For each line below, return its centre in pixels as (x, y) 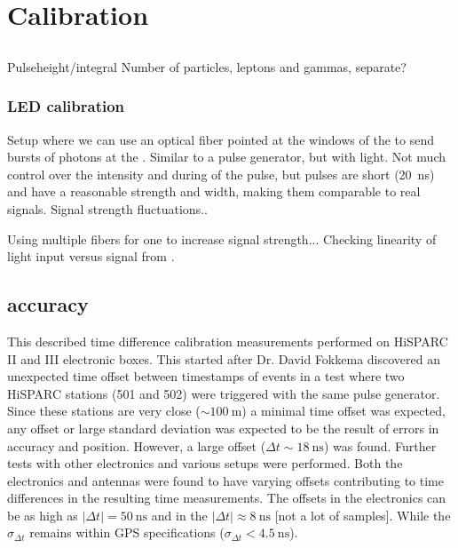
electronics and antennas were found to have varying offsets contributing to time (225, 480)
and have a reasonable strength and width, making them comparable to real (214, 191)
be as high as (43, 515)
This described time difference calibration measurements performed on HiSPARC (228, 341)
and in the (179, 515)
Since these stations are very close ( (104, 411)
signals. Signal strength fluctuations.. (107, 208)
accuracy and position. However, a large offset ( (137, 445)
